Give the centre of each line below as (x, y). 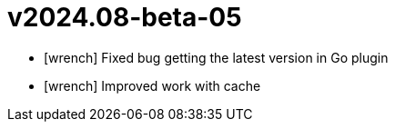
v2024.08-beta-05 (125, 17)
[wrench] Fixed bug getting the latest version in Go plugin (216, 57)
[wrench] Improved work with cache (152, 85)
